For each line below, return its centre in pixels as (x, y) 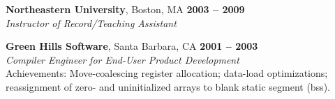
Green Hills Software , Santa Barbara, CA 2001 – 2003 (132, 46)
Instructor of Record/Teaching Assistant (91, 22)
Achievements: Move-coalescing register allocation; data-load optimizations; (167, 73)
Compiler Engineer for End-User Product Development (122, 59)
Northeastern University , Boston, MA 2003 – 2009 (125, 9)
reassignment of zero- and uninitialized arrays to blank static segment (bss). (168, 86)
